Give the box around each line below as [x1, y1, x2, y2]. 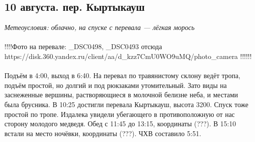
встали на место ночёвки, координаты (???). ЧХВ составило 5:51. [4, 128, 201, 138]
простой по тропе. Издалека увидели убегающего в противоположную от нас [4, 109, 235, 119]
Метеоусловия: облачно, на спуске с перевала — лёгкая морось [4, 22, 195, 32]
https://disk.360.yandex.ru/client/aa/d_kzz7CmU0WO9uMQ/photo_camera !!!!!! [4, 51, 252, 61]
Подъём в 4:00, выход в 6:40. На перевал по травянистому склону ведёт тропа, [4, 70, 241, 81]
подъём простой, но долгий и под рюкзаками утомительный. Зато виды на [4, 80, 227, 90]
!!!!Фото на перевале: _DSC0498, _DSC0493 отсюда [4, 41, 162, 52]
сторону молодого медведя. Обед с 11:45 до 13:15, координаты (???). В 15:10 [4, 118, 236, 129]
